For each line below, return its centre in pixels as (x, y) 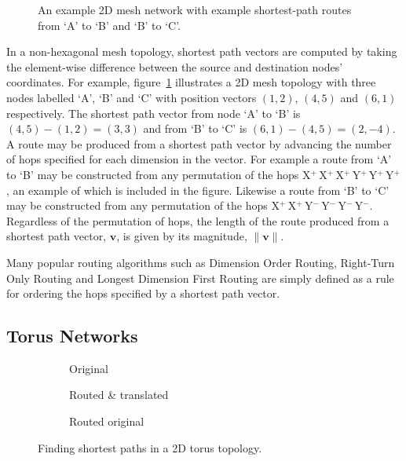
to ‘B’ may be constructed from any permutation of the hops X (159, 174)
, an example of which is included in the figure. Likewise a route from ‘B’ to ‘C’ (198, 190)
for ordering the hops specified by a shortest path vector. (143, 293)
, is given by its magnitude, (182, 236)
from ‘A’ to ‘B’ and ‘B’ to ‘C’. (110, 25)
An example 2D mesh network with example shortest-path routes (195, 9)
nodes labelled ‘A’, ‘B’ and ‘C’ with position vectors (132, 97)
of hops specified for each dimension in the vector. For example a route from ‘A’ (199, 159)
